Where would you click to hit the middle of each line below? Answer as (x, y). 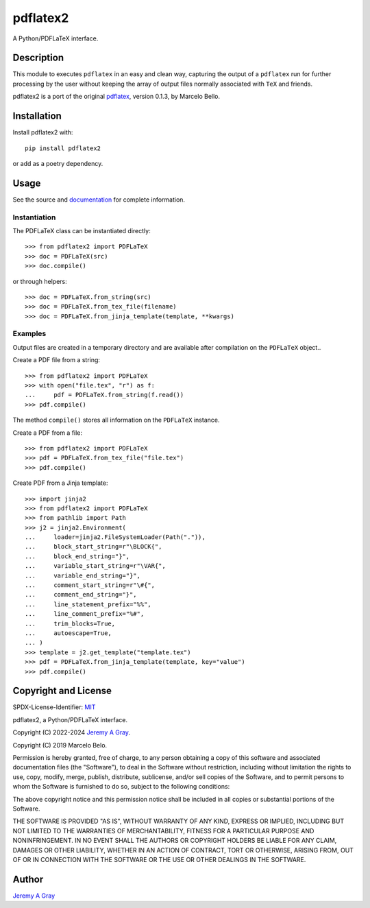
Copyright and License (62, 691)
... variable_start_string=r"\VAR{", (95, 566)
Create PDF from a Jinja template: (61, 483)
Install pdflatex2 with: (43, 132)
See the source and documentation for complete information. (99, 200)
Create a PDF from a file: (47, 433)
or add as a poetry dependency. (58, 163)
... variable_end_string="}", (83, 575)
